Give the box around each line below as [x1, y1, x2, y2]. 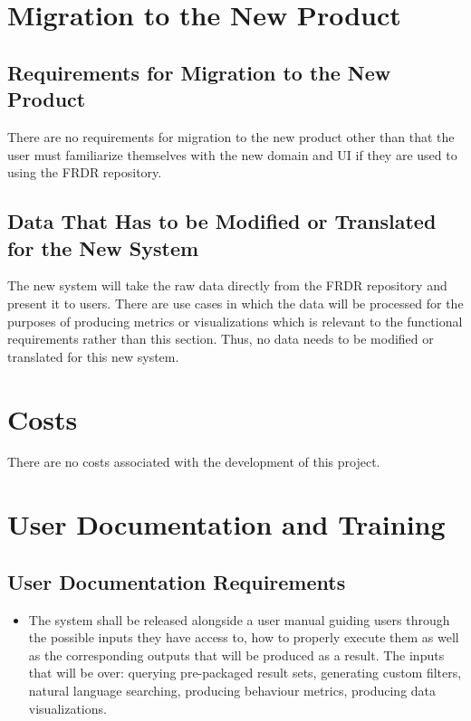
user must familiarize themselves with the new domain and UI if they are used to [7, 145, 457, 164]
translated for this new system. [7, 346, 179, 365]
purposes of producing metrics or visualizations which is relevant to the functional [7, 311, 463, 330]
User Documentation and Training [7, 506, 446, 543]
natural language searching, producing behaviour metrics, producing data [28, 680, 437, 699]
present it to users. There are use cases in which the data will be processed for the [7, 293, 464, 312]
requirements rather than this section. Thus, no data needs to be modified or [7, 329, 434, 348]
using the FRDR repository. [7, 163, 162, 182]
